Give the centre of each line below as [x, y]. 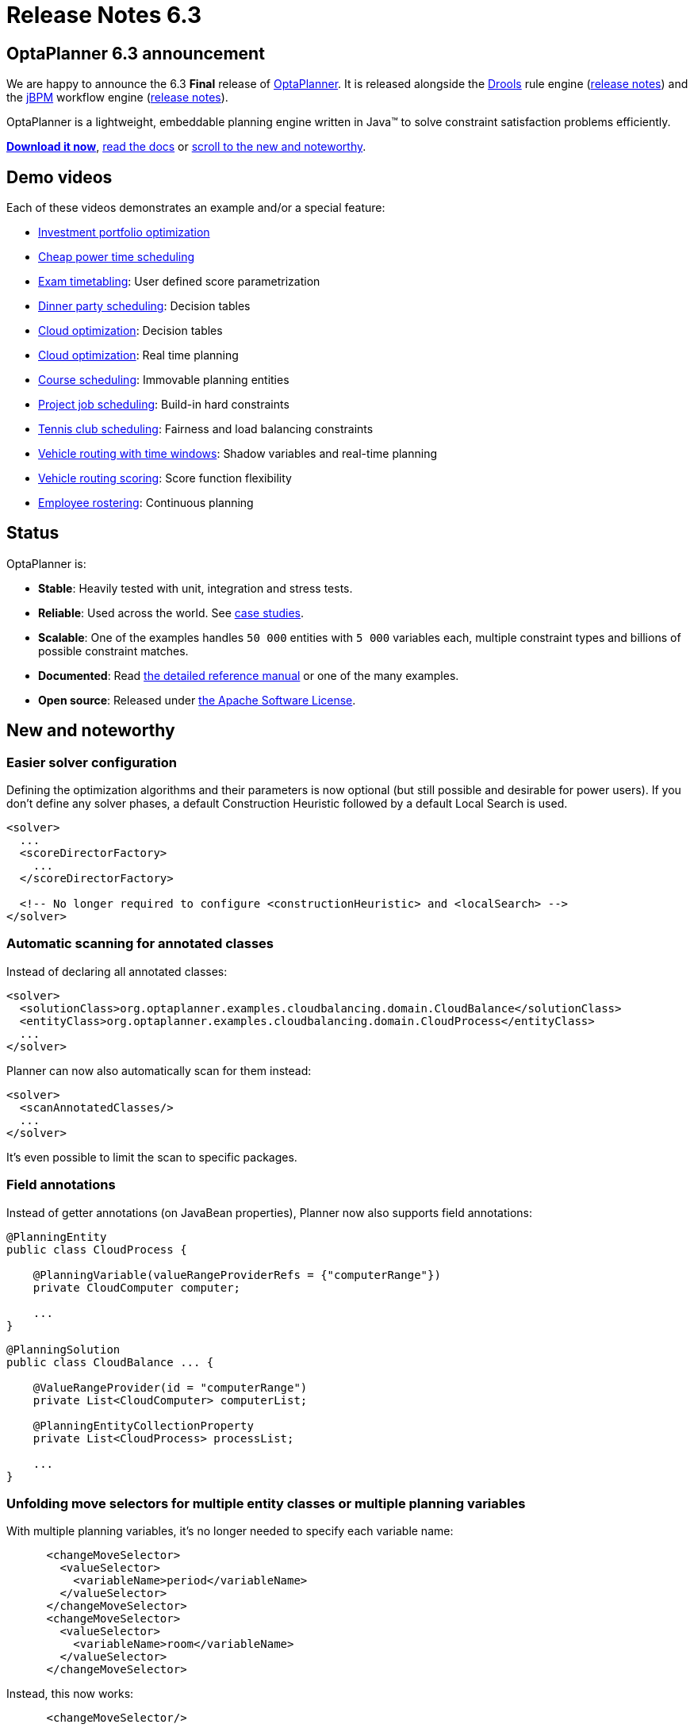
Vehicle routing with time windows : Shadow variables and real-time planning [238, 454]
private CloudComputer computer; [137, 1287]
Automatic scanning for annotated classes [140, 944]
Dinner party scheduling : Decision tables [144, 306]
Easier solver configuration [92, 762]
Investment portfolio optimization [124, 232]
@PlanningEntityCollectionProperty [143, 1425]
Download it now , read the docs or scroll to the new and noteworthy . [186, 147]
